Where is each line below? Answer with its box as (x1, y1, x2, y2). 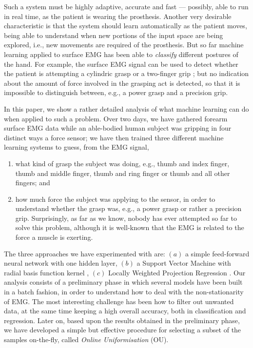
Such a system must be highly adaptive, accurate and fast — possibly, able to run (4, 1, 249, 11)
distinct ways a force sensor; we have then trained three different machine (4, 132, 224, 142)
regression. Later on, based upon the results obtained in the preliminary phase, (4, 315, 240, 325)
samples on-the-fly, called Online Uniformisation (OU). (4, 334, 169, 344)
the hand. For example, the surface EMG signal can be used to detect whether (4, 58, 238, 69)
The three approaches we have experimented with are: (4, 248, 165, 258)
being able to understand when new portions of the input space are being (4, 30, 223, 40)
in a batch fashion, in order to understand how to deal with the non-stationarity (4, 287, 244, 297)
